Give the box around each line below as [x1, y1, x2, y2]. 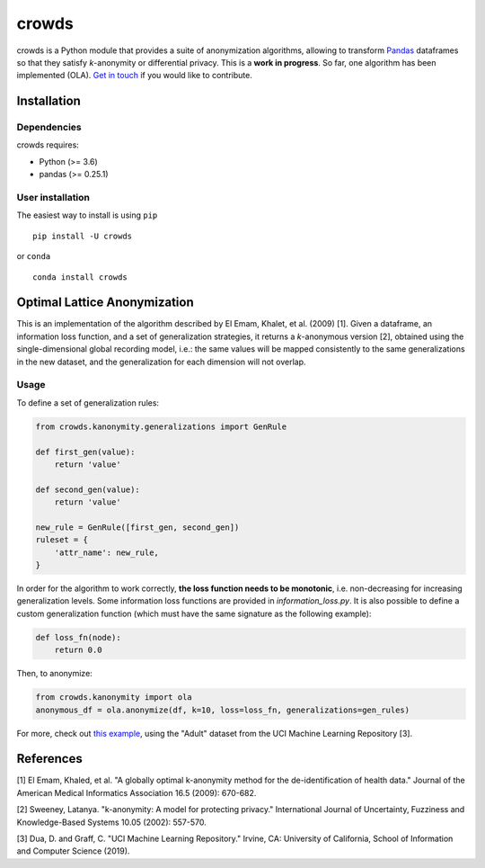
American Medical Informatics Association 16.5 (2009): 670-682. [16, 787, 257, 798]
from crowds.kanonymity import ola [35, 693, 192, 702]
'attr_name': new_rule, [54, 547, 159, 558]
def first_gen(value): [35, 446, 136, 457]
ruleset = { [35, 535, 89, 545]
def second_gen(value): [35, 484, 141, 495]
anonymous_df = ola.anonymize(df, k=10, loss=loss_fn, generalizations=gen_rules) [35, 704, 410, 715]
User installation [16, 192, 90, 204]
